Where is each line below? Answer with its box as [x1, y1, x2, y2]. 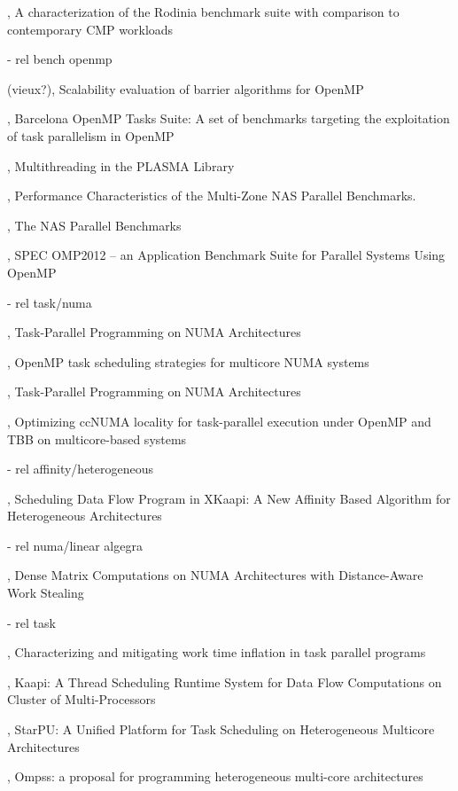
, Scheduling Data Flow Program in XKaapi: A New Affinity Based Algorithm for [7, 489, 451, 507]
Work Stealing [7, 583, 84, 602]
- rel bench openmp [7, 50, 113, 68]
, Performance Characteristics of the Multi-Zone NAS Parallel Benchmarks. [7, 186, 416, 205]
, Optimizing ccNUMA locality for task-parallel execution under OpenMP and [7, 411, 431, 430]
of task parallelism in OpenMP [7, 126, 175, 145]
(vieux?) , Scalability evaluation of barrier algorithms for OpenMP [7, 79, 364, 98]
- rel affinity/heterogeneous [7, 459, 154, 478]
